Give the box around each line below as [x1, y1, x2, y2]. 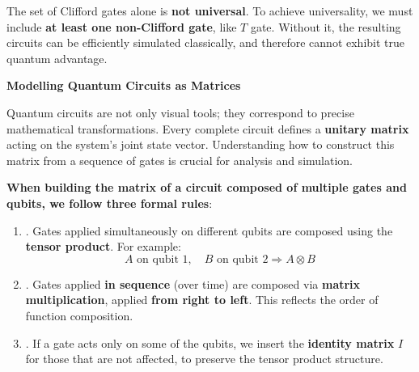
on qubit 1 [137, 253, 188, 265]
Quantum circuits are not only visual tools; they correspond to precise [6, 104, 354, 120]
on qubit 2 [217, 253, 269, 265]
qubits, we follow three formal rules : [6, 194, 213, 211]
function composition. [25, 306, 133, 323]
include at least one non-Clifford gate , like [6, 18, 237, 35]
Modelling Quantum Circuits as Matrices [6, 77, 241, 94]
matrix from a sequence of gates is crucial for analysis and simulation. [6, 151, 353, 168]
